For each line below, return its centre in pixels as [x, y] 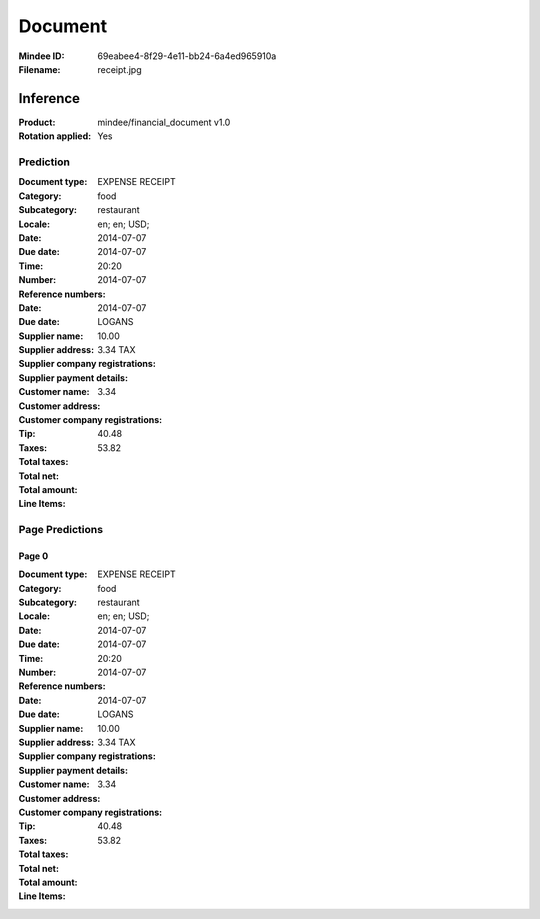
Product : [37, 122]
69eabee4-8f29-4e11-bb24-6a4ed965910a [187, 56]
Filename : [39, 69]
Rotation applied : [55, 136]
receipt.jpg [119, 69]
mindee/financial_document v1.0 [164, 122]
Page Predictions [61, 530]
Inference [49, 98]
